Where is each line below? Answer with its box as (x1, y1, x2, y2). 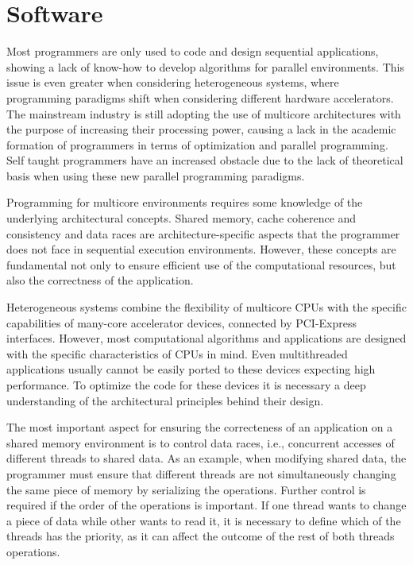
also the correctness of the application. (6, 272, 194, 288)
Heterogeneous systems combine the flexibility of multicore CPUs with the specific (6, 299, 407, 315)
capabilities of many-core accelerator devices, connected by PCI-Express (6, 314, 357, 331)
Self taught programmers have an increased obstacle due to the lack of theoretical (6, 152, 403, 168)
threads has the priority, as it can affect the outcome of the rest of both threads (6, 528, 395, 544)
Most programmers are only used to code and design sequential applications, (6, 43, 379, 60)
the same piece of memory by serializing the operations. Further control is (6, 481, 366, 497)
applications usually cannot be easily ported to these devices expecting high (6, 361, 376, 377)
